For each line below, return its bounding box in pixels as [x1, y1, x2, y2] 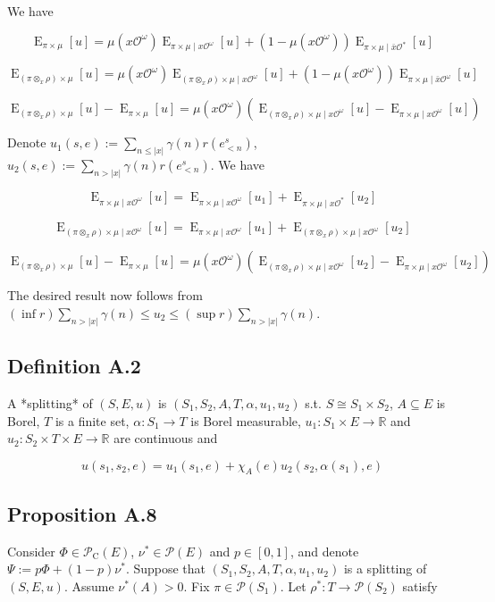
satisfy [402, 576, 438, 595]
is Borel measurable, [190, 411, 301, 430]
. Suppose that [125, 559, 206, 578]
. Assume [63, 576, 114, 595]
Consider [7, 541, 55, 560]
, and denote [289, 541, 359, 560]
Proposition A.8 [7, 499, 157, 527]
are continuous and [113, 429, 218, 447]
